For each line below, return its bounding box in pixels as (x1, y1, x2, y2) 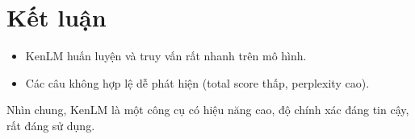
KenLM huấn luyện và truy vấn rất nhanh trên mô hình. (25, 47, 307, 64)
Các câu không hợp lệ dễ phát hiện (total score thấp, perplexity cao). (25, 74, 370, 91)
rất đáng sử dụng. (6, 117, 95, 133)
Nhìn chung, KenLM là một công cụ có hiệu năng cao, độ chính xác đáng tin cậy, (6, 101, 409, 118)
